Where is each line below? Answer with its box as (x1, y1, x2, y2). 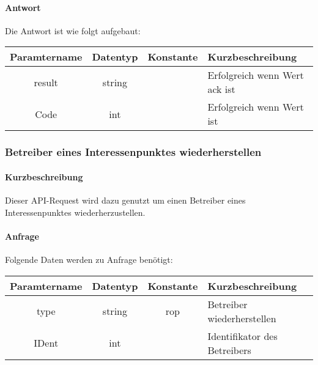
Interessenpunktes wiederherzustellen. (5, 205, 146, 218)
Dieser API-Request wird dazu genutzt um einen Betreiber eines (5, 194, 246, 207)
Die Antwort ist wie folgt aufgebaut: (5, 24, 141, 37)
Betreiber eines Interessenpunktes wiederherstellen (5, 144, 262, 160)
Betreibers (207, 342, 251, 357)
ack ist (207, 82, 235, 97)
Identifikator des (207, 328, 278, 343)
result (34, 75, 58, 89)
